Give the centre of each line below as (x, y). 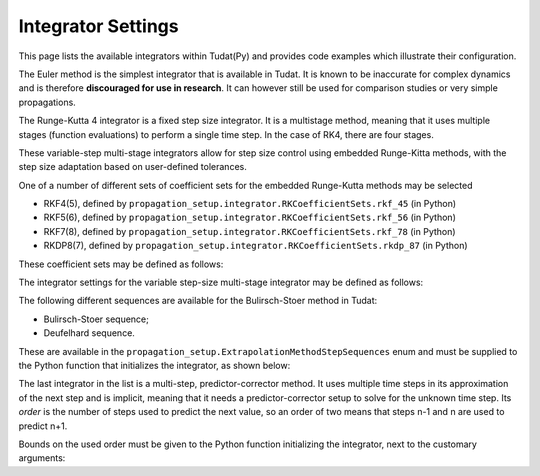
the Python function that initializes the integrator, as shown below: (154, 365)
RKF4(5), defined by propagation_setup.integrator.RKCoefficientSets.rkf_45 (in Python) (250, 204)
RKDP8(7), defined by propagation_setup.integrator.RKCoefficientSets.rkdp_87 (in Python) (256, 246)
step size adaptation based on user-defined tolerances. (132, 167)
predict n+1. (43, 426)
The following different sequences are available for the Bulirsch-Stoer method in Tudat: (198, 301)
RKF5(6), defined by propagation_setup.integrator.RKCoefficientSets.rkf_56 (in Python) (250, 217)
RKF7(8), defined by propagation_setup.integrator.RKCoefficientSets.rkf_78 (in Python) (249, 231)
